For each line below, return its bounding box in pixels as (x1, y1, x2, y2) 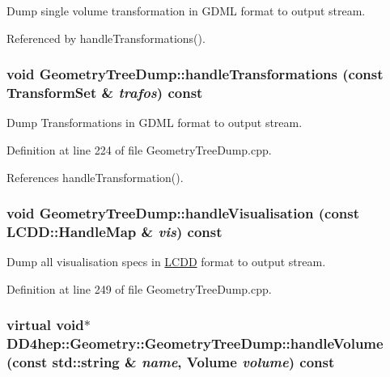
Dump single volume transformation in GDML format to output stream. (6, 2, 366, 19)
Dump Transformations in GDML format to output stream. (6, 114, 303, 131)
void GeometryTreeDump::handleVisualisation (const (6, 203, 359, 223)
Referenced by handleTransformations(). (6, 29, 206, 46)
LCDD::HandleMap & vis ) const (6, 221, 223, 241)
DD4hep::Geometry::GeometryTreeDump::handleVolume (6, 333, 384, 354)
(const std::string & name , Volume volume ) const (6, 352, 335, 372)
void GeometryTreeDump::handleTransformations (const (6, 64, 384, 84)
